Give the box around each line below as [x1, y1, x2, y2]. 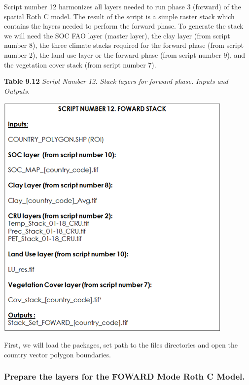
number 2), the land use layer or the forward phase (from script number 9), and [4, 49, 246, 60]
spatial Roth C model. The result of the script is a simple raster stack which [4, 11, 235, 21]
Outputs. [4, 85, 30, 96]
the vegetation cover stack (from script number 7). [4, 59, 156, 70]
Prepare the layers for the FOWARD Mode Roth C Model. [4, 370, 245, 383]
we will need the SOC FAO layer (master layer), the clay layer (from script [4, 30, 230, 40]
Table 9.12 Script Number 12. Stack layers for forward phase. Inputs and [4, 76, 228, 86]
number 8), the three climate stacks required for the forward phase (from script [4, 40, 244, 50]
